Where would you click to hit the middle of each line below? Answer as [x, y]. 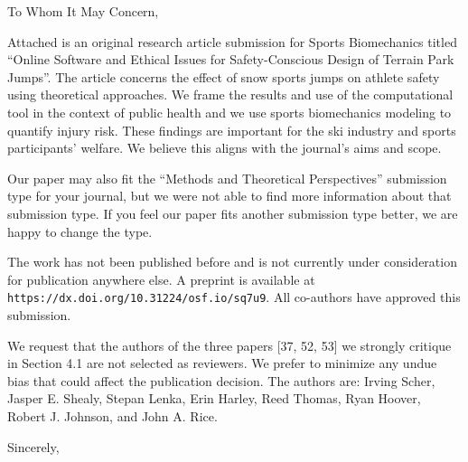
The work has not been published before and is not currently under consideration [232, 262]
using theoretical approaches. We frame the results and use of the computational [230, 94]
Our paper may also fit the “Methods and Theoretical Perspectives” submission [227, 178]
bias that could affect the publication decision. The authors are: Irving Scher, [221, 380]
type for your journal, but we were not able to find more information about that [229, 196]
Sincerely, [33, 446]
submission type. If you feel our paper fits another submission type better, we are [233, 213]
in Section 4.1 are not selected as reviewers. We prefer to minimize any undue [222, 363]
